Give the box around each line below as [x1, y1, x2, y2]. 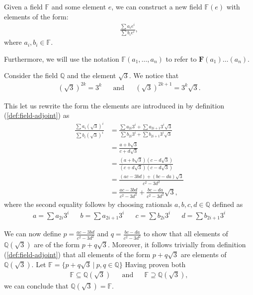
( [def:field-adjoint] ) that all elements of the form [4, 249, 151, 260]
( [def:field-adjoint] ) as [4, 110, 70, 120]
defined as [212, 198, 243, 209]
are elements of [180, 249, 227, 260]
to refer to [166, 53, 197, 64]
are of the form [34, 239, 80, 250]
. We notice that [129, 70, 179, 81]
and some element [51, 1, 106, 11]
